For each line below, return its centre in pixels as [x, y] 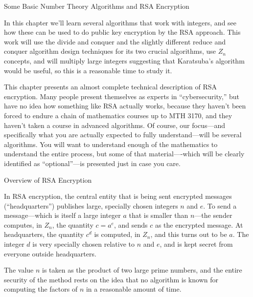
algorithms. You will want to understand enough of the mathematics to [111, 144]
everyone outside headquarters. [50, 253]
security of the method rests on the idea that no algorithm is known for [111, 279]
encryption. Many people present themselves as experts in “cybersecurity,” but [122, 96]
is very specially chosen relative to [83, 244]
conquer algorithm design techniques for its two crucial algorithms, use [110, 51]
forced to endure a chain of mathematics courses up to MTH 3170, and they [118, 115]
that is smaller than [159, 215]
